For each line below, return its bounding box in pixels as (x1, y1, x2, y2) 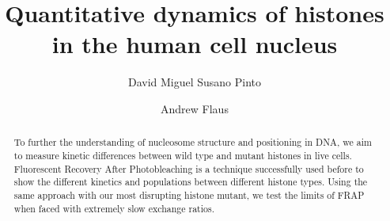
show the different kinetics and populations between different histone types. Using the (13, 175, 368, 189)
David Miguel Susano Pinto (127, 74, 262, 90)
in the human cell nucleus (51, 28, 338, 60)
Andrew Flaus (161, 100, 229, 116)
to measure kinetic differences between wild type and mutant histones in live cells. (13, 148, 352, 162)
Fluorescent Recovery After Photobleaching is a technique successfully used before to (13, 162, 364, 175)
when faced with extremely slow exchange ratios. (13, 201, 214, 215)
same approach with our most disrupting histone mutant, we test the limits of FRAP (13, 188, 365, 201)
